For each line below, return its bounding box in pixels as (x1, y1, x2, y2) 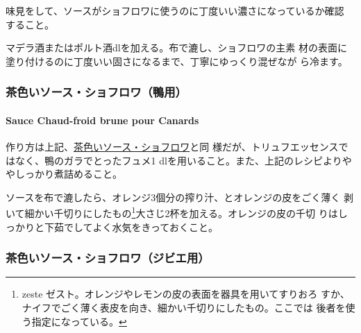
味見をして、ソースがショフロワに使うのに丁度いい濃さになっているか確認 (6, 3, 344, 17)
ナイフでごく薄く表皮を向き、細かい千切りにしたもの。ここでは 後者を (22, 300, 346, 315)
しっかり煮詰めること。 (15, 166, 122, 181)
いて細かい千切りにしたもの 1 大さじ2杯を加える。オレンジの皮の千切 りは (6, 204, 338, 221)
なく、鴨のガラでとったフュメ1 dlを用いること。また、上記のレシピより (15, 153, 342, 167)
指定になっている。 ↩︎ (31, 314, 127, 328)
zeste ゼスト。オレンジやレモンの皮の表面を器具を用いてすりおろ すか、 (22, 287, 350, 301)
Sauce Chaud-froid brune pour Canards (6, 112, 199, 127)
